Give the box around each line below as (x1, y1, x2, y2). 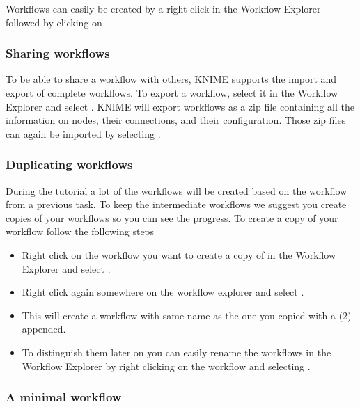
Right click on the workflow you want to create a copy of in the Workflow (22, 247, 336, 262)
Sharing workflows (6, 45, 110, 62)
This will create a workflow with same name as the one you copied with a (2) (22, 308, 352, 322)
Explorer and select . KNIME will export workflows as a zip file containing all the (6, 99, 354, 113)
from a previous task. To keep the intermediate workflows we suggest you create (6, 197, 347, 212)
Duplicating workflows (6, 156, 133, 173)
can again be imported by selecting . (6, 126, 161, 141)
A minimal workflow (6, 388, 122, 406)
